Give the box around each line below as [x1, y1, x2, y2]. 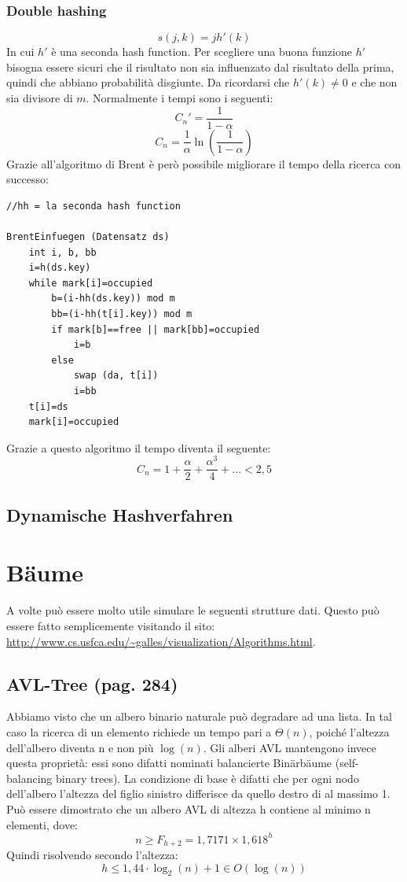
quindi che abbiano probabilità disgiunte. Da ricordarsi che [6, 74, 290, 90]
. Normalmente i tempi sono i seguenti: [86, 90, 273, 105]
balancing [6, 769, 53, 786]
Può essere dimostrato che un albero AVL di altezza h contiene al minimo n [6, 800, 371, 817]
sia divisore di [6, 90, 73, 105]
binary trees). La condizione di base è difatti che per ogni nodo [56, 769, 359, 786]
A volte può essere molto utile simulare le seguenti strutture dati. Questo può [6, 602, 379, 618]
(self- [335, 755, 359, 771]
